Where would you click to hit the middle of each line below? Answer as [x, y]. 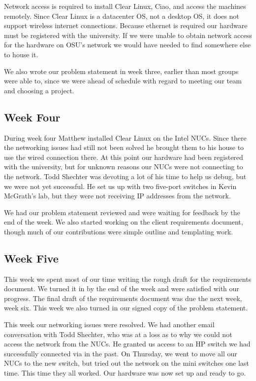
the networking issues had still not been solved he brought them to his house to [124, 147]
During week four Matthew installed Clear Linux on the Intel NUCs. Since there [125, 137]
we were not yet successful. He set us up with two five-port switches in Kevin [120, 186]
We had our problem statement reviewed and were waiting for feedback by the [122, 212]
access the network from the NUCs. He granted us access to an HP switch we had [127, 344]
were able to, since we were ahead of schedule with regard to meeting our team [123, 81]
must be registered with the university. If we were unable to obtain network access [128, 35]
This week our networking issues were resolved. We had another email [109, 324]
